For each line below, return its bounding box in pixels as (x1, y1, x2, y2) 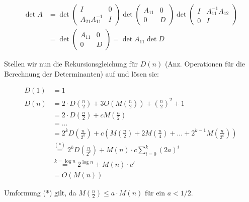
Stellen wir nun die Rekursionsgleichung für (4, 58, 138, 69)
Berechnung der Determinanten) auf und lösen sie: (4, 68, 159, 79)
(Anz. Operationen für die (164, 58, 245, 69)
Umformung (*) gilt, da (4, 187, 76, 198)
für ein (144, 187, 165, 198)
